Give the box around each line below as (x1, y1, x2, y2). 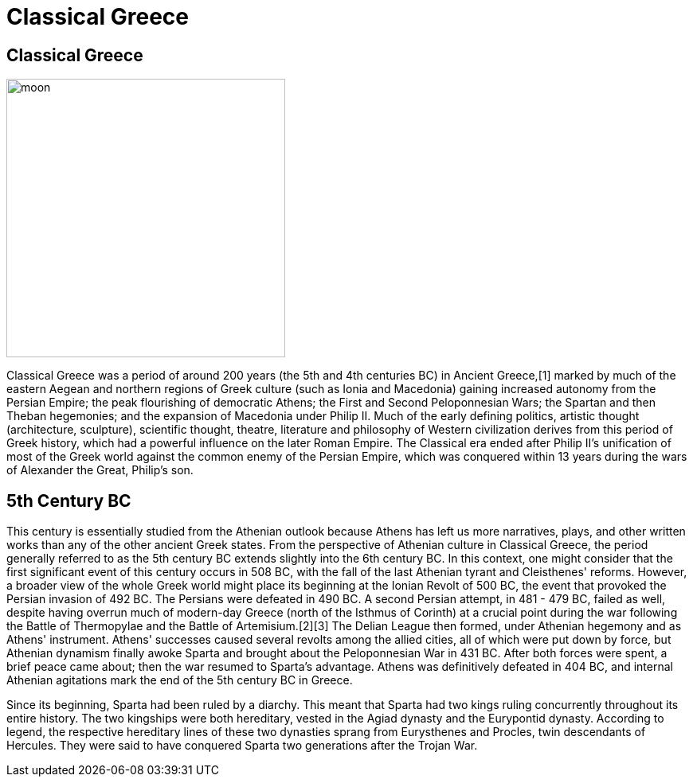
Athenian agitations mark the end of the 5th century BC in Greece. (6, 673, 353, 688)
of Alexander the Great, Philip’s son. (6, 463, 194, 477)
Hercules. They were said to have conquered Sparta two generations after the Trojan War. (6, 738, 478, 753)
